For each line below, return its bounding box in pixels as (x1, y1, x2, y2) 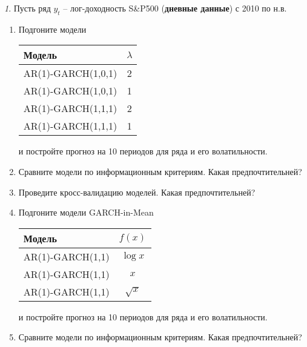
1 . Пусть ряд (4, 2, 51, 14)
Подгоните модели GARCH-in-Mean (18, 206, 154, 219)
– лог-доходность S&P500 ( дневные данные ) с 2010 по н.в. (63, 2, 287, 14)
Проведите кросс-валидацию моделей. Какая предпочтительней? (18, 185, 256, 198)
